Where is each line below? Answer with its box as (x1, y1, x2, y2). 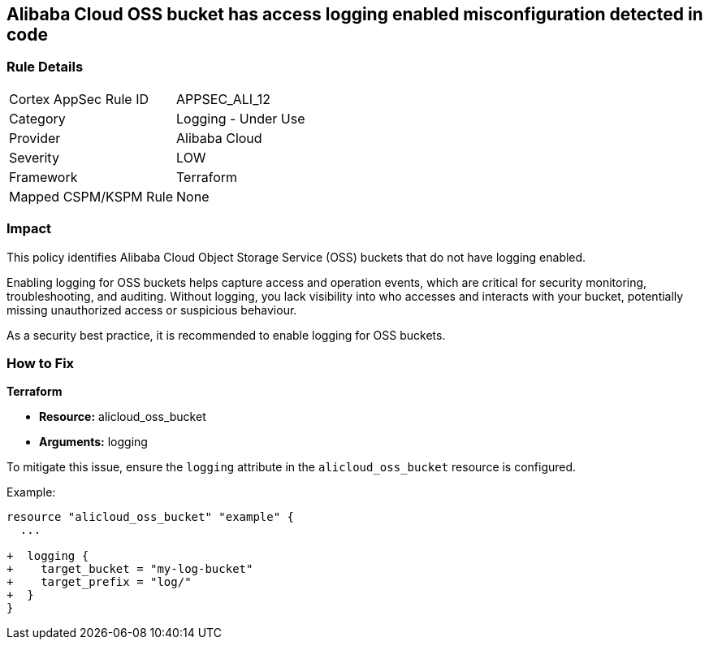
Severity (9, 149, 59, 166)
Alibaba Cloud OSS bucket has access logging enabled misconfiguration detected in (6, 4, 703, 24)
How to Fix (6, 354, 75, 371)
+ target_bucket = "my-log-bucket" (6, 562, 253, 576)
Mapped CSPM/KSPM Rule (9, 188, 174, 205)
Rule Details (6, 59, 84, 76)
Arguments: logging (39, 435, 148, 449)
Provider (9, 129, 61, 146)
